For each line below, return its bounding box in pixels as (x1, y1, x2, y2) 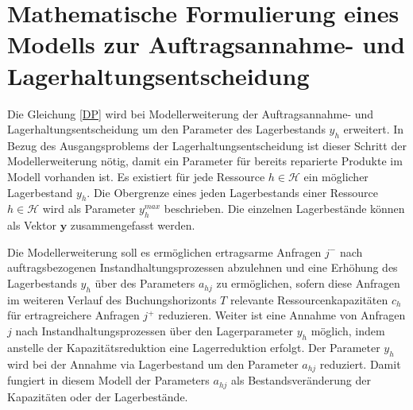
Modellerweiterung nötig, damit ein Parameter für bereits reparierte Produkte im (7, 153, 403, 169)
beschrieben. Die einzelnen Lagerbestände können (164, 200, 405, 217)
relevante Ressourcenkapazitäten (230, 291, 388, 307)
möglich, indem (311, 323, 385, 339)
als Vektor (7, 217, 56, 234)
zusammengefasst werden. (70, 217, 195, 234)
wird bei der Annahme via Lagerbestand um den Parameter (7, 355, 299, 372)
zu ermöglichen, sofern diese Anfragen (216, 275, 400, 292)
